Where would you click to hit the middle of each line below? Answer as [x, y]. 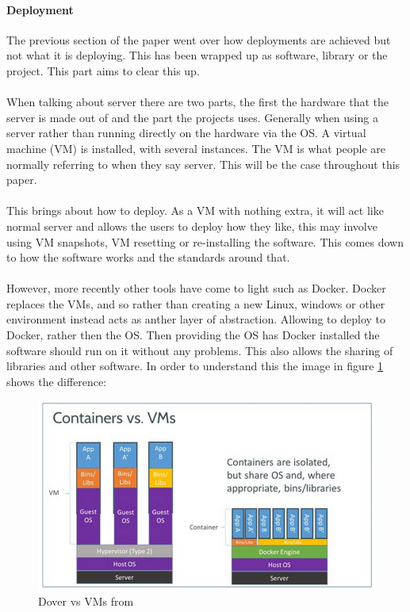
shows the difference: [57, 381]
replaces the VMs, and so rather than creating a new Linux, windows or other [196, 303]
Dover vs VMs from [86, 601]
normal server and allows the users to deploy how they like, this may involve [192, 226]
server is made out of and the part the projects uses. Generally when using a [192, 117]
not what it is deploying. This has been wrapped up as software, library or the [197, 55]
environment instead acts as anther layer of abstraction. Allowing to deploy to [196, 319]
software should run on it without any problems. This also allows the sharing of [200, 350]
